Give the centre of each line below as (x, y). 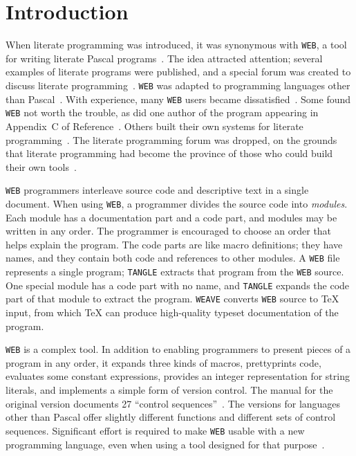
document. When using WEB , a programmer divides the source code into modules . (177, 203)
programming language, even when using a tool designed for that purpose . (165, 444)
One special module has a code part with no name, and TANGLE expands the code (178, 285)
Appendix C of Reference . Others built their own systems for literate (154, 126)
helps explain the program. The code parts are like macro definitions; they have (174, 244)
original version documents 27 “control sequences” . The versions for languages (173, 403)
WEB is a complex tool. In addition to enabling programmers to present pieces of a (178, 349)
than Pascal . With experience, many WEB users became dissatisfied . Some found (178, 99)
